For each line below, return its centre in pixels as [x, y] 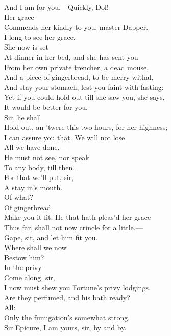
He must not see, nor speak [47, 157]
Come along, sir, [30, 277]
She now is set [26, 47]
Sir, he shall [23, 117]
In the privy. [24, 267]
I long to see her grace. [40, 37]
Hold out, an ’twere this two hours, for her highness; [86, 127]
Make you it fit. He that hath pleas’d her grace [78, 217]
